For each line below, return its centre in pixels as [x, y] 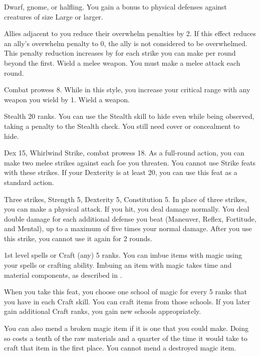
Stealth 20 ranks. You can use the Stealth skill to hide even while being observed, [129, 116]
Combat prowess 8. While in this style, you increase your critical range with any [127, 90]
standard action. [29, 182]
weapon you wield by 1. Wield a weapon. [67, 99]
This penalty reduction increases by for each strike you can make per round [120, 53]
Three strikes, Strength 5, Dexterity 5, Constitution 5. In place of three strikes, [125, 199]
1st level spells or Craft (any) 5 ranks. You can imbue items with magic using [123, 255]
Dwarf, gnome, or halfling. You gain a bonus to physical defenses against [115, 7]
